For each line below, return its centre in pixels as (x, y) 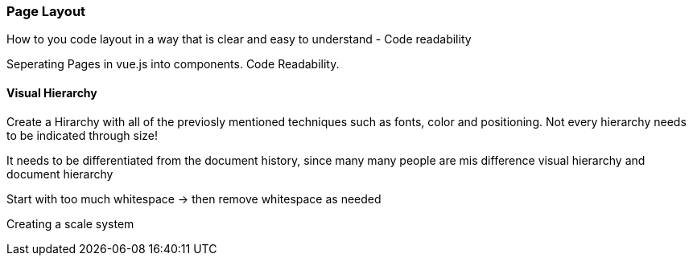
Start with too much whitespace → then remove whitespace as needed (194, 199)
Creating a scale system (70, 223)
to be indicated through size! (82, 135)
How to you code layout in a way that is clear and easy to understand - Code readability (239, 39)
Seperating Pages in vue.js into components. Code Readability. (173, 64)
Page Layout (46, 11)
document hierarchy (60, 174)
